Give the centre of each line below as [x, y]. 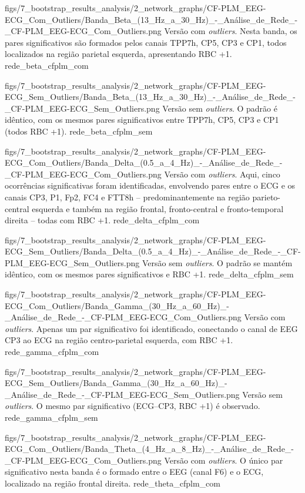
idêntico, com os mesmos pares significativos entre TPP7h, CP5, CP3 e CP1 [142, 120]
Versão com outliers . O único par [224, 460]
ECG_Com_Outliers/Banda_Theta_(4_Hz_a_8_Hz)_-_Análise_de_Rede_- [150, 449]
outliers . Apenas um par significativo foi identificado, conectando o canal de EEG [151, 328]
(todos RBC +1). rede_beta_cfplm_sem [79, 131]
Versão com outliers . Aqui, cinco [222, 174]
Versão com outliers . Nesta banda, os [231, 31]
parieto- [266, 197]
